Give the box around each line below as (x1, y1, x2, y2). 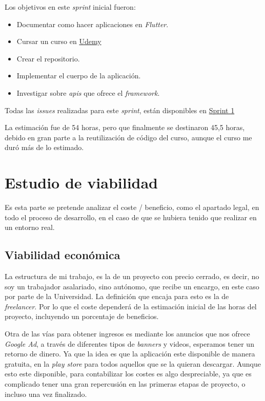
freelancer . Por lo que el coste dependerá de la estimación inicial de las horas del (5, 301, 257, 311)
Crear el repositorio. (16, 53, 80, 64)
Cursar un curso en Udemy (16, 36, 101, 47)
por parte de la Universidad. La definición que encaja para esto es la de (5, 291, 229, 302)
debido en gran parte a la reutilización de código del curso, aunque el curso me (5, 132, 252, 142)
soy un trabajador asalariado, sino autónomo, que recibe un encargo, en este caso (5, 281, 259, 291)
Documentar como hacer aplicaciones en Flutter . (16, 18, 169, 29)
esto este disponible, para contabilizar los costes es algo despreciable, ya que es (5, 368, 252, 379)
